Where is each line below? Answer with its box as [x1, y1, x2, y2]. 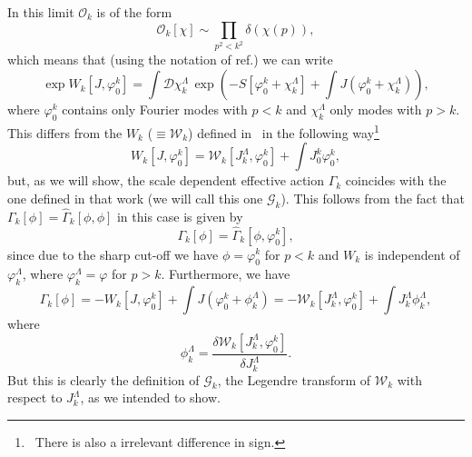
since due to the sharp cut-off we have [7, 244, 219, 263]
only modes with [329, 100, 422, 119]
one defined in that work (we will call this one [7, 188, 263, 207]
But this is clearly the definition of [7, 370, 200, 389]
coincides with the [345, 171, 447, 190]
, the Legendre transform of [217, 370, 371, 389]
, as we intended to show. [80, 388, 221, 407]
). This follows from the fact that [280, 188, 465, 207]
